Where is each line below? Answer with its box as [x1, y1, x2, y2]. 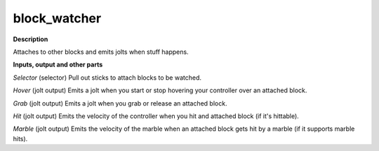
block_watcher [13, 10, 102, 26]
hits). [13, 134, 28, 143]
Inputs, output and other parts [13, 60, 103, 69]
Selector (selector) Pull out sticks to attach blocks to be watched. [13, 73, 201, 82]
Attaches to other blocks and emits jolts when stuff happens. [13, 48, 189, 56]
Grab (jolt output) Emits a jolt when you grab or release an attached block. [13, 99, 227, 108]
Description [13, 35, 48, 43]
